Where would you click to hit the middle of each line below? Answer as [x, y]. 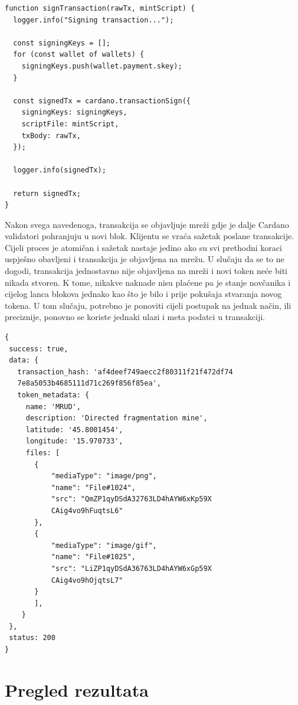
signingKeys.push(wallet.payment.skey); [102, 66]
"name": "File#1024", [93, 487]
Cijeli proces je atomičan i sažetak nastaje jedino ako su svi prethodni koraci [143, 247]
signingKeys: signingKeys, [74, 112]
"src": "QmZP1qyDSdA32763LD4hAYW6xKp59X [131, 499]
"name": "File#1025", [93, 557]
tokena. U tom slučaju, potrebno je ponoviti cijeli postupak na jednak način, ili [148, 305]
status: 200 [32, 638]
